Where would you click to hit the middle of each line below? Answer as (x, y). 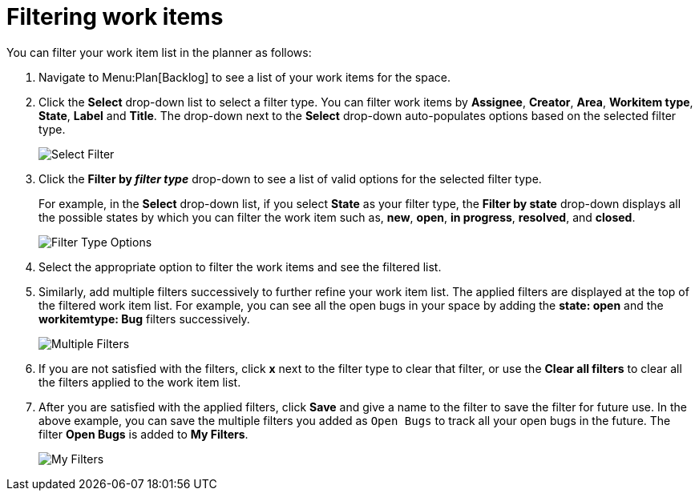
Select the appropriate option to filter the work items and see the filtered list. (240, 267)
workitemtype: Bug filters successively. (144, 319)
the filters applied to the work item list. (140, 382)
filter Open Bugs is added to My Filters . (143, 434)
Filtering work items (115, 17)
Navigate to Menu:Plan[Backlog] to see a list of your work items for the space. (244, 77)
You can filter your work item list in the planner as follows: (159, 52)
